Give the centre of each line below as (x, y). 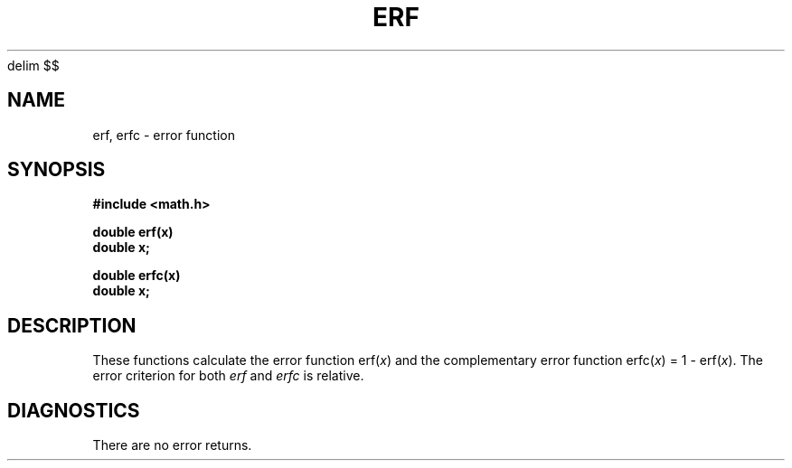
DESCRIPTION (72, 325)
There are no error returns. (172, 445)
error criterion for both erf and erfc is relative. (228, 376)
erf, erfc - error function (164, 135)
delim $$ (33, 65)
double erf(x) (133, 232)
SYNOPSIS (57, 170)
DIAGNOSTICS (74, 410)
